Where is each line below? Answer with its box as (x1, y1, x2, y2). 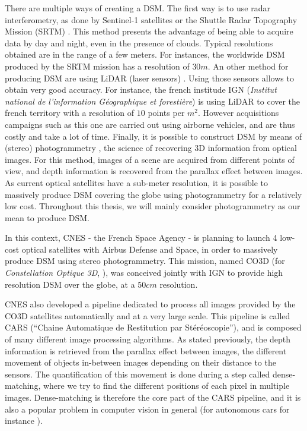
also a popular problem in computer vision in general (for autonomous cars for (5, 402, 290, 415)
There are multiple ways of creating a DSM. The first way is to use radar (5, 2, 270, 14)
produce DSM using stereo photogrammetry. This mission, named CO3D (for (5, 254, 285, 267)
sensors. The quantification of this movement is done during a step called (5, 367, 270, 380)
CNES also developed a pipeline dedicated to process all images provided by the (5, 298, 296, 310)
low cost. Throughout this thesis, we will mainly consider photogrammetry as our (5, 200, 300, 212)
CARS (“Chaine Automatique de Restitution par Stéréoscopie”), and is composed (5, 321, 302, 334)
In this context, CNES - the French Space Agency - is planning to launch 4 (5, 231, 277, 244)
